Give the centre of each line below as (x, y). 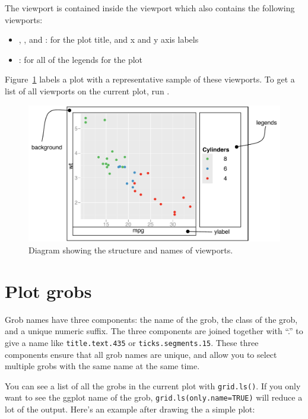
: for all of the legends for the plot (81, 59)
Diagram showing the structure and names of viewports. (131, 250)
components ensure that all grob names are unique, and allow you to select (141, 354)
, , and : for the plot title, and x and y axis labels (109, 39)
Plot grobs (48, 291)
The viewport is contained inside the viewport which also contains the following (150, 8)
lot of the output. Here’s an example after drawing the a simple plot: (130, 409)
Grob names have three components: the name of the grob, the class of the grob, (151, 319)
